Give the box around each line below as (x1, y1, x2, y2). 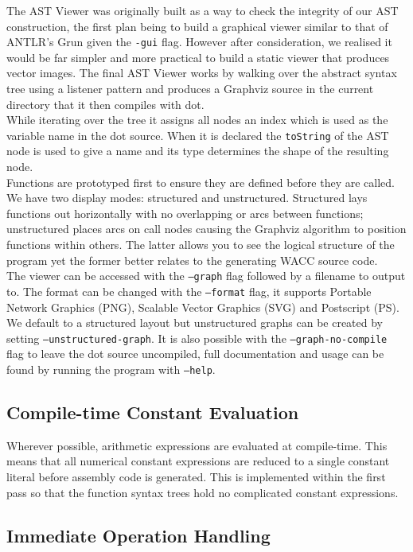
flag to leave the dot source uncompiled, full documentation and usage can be (6, 345, 384, 362)
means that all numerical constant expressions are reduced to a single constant (6, 453, 390, 469)
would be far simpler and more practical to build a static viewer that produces (6, 49, 390, 65)
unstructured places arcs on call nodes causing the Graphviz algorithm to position (6, 220, 407, 237)
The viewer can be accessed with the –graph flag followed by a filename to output (6, 267, 406, 284)
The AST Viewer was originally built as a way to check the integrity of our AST (6, 2, 399, 18)
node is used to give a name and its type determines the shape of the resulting (6, 142, 389, 159)
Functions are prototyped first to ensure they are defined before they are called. (6, 173, 395, 190)
